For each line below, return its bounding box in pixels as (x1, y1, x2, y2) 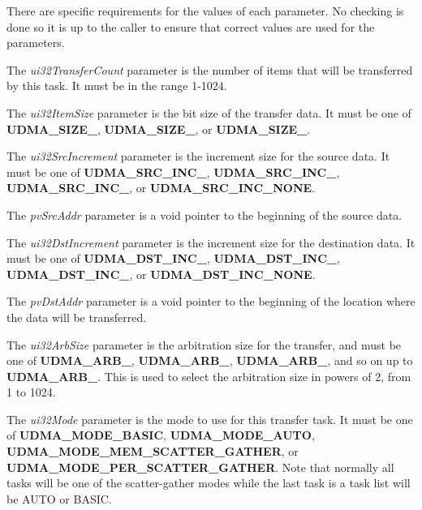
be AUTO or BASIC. (6, 490, 112, 507)
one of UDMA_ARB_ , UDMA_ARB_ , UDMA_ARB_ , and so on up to (6, 352, 413, 369)
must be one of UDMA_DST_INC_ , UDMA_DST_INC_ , (6, 250, 340, 267)
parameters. (6, 34, 65, 51)
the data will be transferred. (6, 308, 147, 325)
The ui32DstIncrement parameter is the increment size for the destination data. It (6, 234, 416, 251)
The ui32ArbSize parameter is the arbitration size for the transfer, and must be (6, 336, 402, 353)
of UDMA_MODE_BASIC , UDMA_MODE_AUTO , (6, 426, 315, 444)
